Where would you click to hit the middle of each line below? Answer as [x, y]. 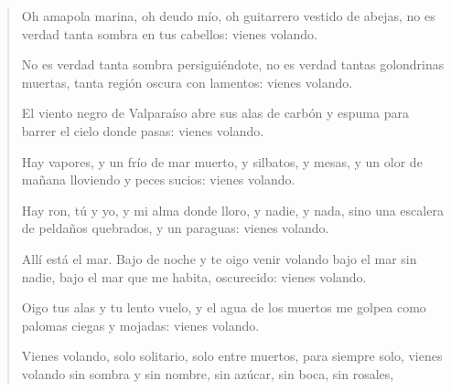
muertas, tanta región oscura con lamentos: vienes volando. [187, 82]
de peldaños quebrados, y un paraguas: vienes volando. [175, 228]
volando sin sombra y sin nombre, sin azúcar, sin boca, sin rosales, [208, 373]
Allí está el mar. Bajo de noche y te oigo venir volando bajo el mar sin [219, 258]
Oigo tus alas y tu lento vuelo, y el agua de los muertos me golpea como [224, 307]
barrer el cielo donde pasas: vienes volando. [143, 130]
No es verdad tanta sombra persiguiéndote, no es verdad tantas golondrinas [233, 64]
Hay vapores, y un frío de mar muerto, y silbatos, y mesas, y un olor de [222, 161]
